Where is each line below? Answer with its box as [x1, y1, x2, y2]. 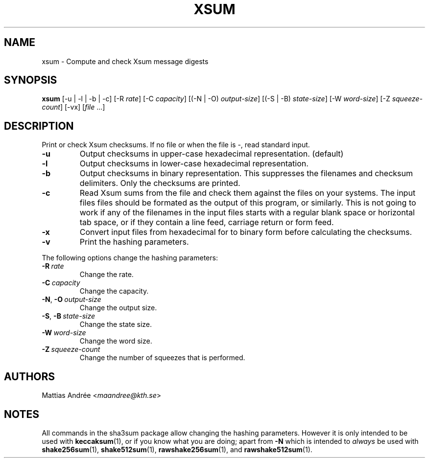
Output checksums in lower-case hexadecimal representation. [79, 159, 309, 169]
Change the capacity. [79, 287, 149, 296]
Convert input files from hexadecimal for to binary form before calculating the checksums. [79, 227, 412, 237]
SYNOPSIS [4, 74, 57, 87]
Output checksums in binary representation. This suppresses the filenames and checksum [79, 168, 413, 179]
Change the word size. [79, 337, 152, 346]
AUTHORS [4, 370, 55, 383]
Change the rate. [79, 270, 134, 279]
